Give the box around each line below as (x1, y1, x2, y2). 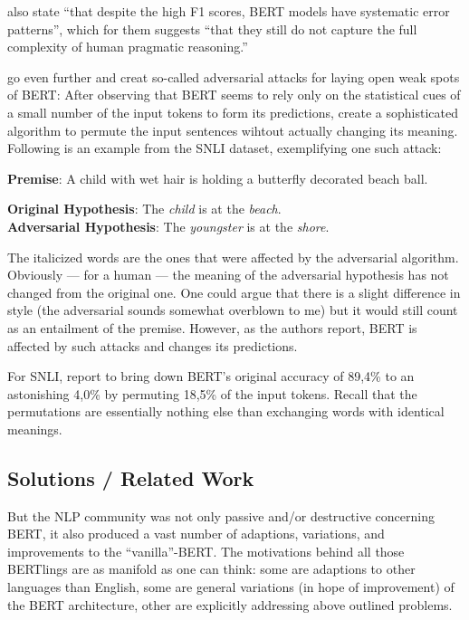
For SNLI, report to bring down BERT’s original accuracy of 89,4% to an (7, 367, 415, 386)
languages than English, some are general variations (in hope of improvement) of (7, 577, 455, 596)
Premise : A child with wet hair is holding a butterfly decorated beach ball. (7, 168, 428, 187)
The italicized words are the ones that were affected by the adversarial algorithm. (7, 247, 459, 266)
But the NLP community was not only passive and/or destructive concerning (7, 506, 435, 525)
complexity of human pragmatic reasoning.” (7, 37, 248, 56)
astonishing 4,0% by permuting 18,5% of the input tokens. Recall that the (7, 384, 417, 403)
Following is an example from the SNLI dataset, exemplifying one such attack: (7, 138, 442, 157)
